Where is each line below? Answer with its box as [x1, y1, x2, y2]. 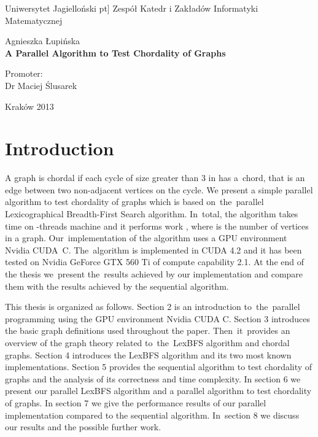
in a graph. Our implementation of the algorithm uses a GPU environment [5, 231, 287, 244]
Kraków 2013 [5, 99, 54, 112]
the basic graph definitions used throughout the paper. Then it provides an [5, 324, 290, 337]
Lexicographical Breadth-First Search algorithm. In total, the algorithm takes [5, 207, 298, 220]
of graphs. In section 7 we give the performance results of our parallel [5, 396, 266, 409]
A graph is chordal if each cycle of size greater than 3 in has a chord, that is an [5, 171, 305, 184]
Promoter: [5, 67, 43, 80]
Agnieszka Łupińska [5, 34, 80, 47]
